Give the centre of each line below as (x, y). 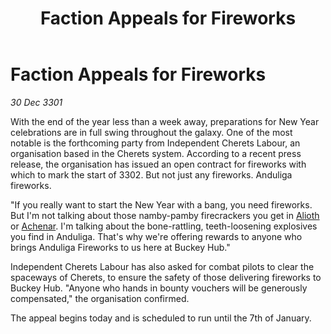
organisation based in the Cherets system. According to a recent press (156, 153)
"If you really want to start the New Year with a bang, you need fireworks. (161, 204)
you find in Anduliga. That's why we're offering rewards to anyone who (156, 236)
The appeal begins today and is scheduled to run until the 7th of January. (161, 318)
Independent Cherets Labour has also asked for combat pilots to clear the (162, 266)
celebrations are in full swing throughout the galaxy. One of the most (151, 132)
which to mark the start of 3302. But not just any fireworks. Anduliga (151, 174)
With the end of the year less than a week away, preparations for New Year (165, 121)
